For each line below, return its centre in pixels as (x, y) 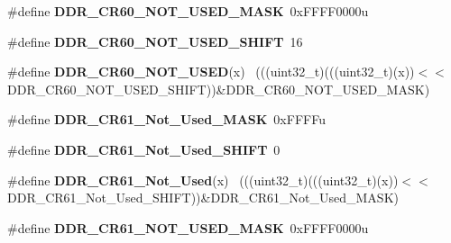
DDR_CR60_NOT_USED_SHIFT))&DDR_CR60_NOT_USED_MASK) (219, 89)
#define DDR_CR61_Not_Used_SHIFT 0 (144, 149)
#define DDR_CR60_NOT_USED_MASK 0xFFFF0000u (188, 11)
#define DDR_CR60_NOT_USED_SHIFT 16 (155, 41)
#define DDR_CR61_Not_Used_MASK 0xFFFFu (166, 119)
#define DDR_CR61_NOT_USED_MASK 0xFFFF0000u (188, 227)
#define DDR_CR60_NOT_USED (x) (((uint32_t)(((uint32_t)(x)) (211, 72)
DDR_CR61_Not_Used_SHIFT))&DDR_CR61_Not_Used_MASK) (203, 198)
